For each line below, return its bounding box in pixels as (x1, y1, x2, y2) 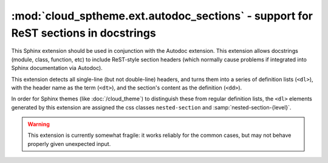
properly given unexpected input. (27, 140, 111, 147)
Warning (27, 120, 50, 128)
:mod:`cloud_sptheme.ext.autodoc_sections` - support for (11, 9, 313, 23)
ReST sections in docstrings (11, 26, 156, 40)
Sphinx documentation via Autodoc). (11, 64, 103, 72)
